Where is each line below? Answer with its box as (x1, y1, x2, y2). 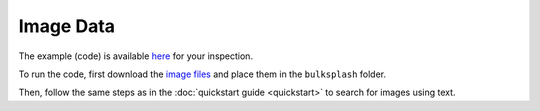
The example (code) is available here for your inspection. (18, 50, 254, 62)
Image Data (18, 15, 115, 37)
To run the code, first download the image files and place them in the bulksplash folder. (18, 68, 387, 80)
